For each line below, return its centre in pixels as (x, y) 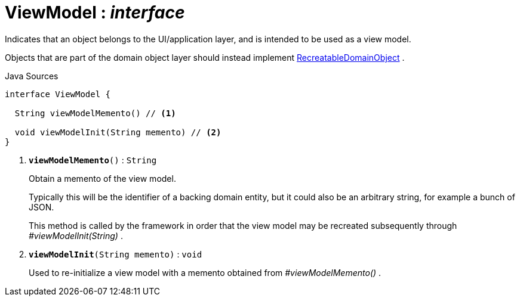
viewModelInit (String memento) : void (116, 254)
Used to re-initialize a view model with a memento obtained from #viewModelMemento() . (205, 272)
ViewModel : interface (95, 13)
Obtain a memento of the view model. (102, 178)
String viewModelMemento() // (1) (95, 113)
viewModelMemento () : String (93, 160)
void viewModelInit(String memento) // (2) (118, 132)
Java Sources (32, 76)
